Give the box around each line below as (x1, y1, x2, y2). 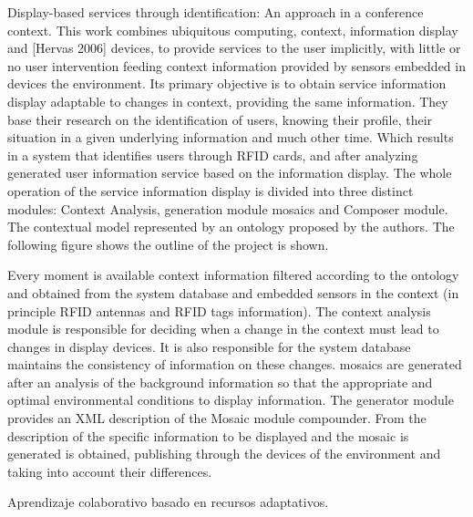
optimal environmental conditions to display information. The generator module (7, 390, 454, 409)
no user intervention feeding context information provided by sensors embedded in (7, 56, 466, 75)
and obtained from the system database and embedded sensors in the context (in (7, 283, 459, 302)
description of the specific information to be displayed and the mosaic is (7, 426, 409, 445)
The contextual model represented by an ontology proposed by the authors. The (7, 217, 455, 236)
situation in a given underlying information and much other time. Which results (7, 128, 454, 147)
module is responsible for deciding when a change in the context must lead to (7, 319, 439, 338)
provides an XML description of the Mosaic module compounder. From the (7, 408, 427, 428)
